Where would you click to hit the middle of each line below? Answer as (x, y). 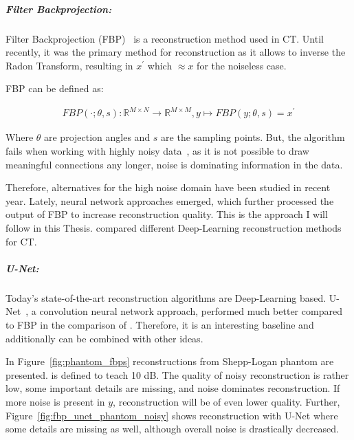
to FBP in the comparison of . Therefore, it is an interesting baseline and (160, 324)
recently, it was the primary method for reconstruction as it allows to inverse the (176, 52)
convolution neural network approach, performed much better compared (191, 311)
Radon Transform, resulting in (69, 65)
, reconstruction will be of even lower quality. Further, (226, 401)
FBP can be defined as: (55, 88)
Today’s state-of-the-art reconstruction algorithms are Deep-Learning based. (166, 297)
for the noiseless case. (242, 65)
